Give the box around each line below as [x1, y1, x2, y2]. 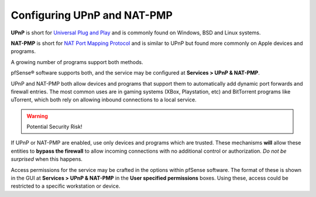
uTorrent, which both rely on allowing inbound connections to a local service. [11, 96, 197, 103]
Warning [26, 112, 48, 119]
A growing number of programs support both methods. [11, 58, 143, 65]
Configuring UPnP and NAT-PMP [11, 9, 173, 22]
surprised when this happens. [11, 156, 83, 163]
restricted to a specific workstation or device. [11, 182, 121, 189]
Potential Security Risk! [26, 123, 83, 131]
